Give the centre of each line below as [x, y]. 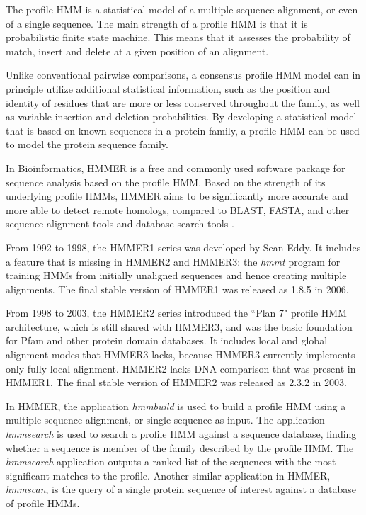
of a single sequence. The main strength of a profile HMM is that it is [157, 23]
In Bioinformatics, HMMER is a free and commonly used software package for [176, 168]
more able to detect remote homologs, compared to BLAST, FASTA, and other [178, 209]
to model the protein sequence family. [87, 144]
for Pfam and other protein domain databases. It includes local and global [167, 340]
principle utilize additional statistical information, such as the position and [168, 88]
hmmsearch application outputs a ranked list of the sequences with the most [171, 462]
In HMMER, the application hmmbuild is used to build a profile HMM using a [176, 406]
